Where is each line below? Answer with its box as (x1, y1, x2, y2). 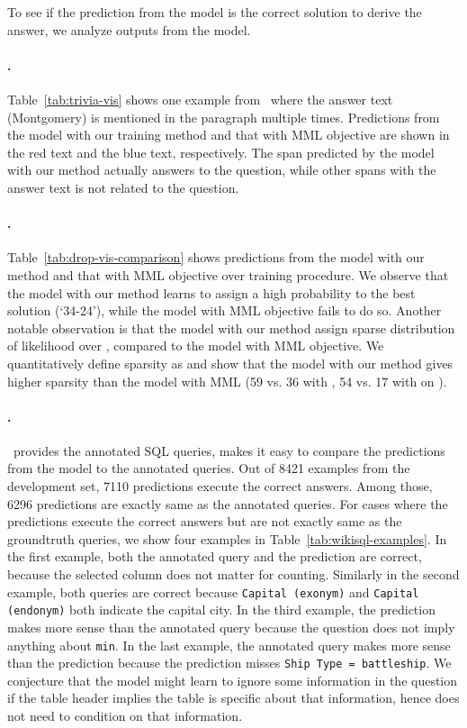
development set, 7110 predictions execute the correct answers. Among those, (7, 477, 433, 496)
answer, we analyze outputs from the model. (7, 20, 251, 39)
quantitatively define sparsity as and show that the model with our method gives (7, 353, 454, 372)
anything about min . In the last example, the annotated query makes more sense (7, 635, 451, 654)
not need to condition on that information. (7, 706, 243, 725)
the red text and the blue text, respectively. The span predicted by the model (7, 142, 435, 161)
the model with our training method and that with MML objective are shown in (7, 125, 450, 144)
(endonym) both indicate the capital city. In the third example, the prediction (7, 600, 436, 619)
